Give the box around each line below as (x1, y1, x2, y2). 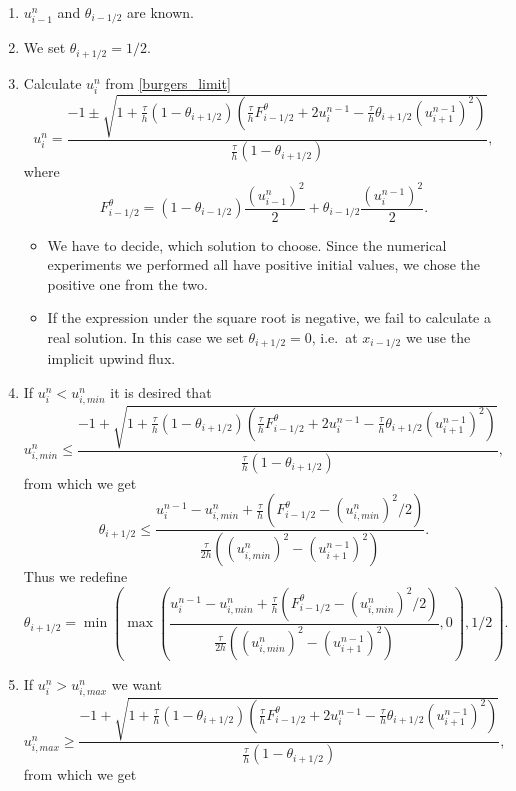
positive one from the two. (47, 273, 208, 294)
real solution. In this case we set (47, 326, 244, 347)
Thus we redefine (23, 566, 128, 587)
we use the (405, 326, 471, 347)
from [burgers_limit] (105, 72, 231, 93)
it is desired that (110, 382, 212, 403)
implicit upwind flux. (47, 348, 176, 369)
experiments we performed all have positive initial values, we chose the (47, 254, 481, 275)
